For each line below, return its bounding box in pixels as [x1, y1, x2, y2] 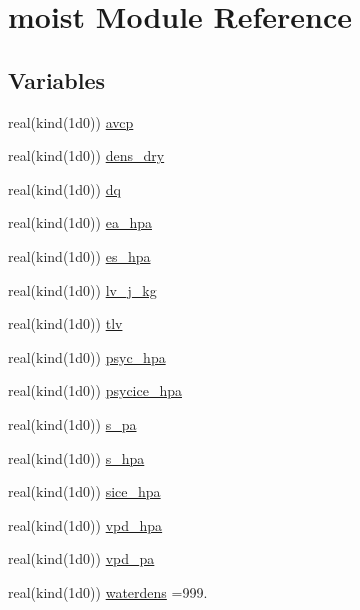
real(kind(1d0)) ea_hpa [8, 212, 152, 233]
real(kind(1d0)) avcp [8, 111, 134, 132]
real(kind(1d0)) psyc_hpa [8, 346, 166, 367]
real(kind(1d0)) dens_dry [8, 145, 165, 166]
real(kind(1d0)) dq [8, 178, 121, 199]
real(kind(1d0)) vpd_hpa [8, 514, 163, 535]
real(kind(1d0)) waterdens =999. [8, 581, 208, 602]
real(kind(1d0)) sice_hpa [8, 481, 161, 502]
